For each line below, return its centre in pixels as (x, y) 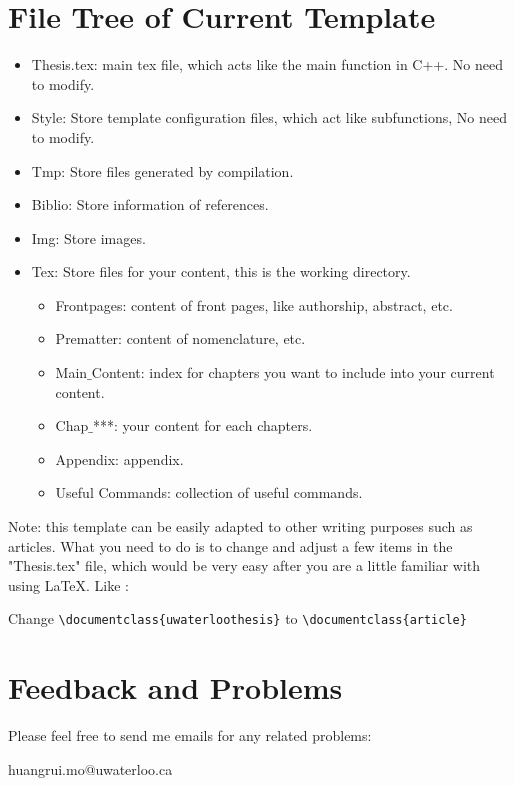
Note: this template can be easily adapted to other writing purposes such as (240, 526)
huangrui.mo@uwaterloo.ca (90, 768)
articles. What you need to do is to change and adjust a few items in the (230, 545)
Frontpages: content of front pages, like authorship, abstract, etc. (254, 304)
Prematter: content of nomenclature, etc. (180, 338)
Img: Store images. (88, 237)
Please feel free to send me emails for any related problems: (190, 735)
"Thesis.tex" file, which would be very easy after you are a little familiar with (244, 565)
